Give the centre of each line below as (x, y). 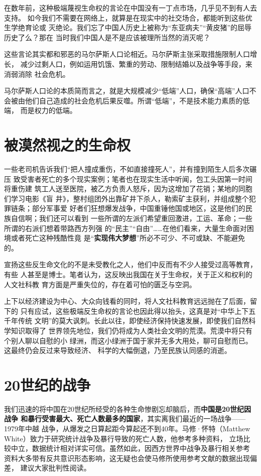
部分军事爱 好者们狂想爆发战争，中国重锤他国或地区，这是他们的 (139, 208)
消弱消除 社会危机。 (37, 74)
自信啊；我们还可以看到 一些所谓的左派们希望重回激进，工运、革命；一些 (132, 218)
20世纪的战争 (47, 384)
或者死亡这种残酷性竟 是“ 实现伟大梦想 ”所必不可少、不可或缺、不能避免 (128, 238)
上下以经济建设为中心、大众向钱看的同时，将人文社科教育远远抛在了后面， (127, 301)
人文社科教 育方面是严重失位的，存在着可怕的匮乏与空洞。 (100, 284)
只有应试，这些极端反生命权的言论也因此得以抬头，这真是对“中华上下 (135, 311)
